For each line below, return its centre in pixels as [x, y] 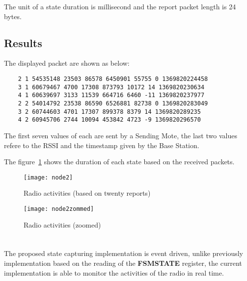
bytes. [13, 16]
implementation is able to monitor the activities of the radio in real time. [114, 272]
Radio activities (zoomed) [62, 224]
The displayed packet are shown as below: [67, 63]
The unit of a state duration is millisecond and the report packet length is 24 [120, 6]
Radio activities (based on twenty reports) [87, 193]
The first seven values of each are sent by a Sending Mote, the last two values [121, 135]
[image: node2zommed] [59, 209]
